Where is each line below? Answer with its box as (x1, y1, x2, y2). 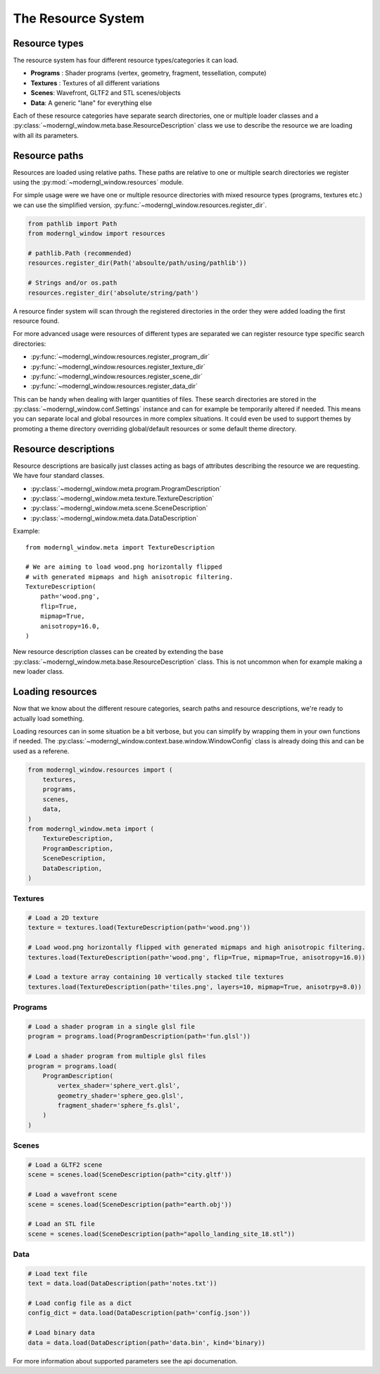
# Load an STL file (27, 1220, 95, 1228)
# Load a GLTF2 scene (27, 1161, 103, 1169)
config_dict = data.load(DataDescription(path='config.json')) (27, 1309, 251, 1317)
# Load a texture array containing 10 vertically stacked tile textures (27, 973, 284, 981)
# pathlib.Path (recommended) (27, 249, 132, 257)
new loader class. (13, 667, 65, 676)
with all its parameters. (13, 131, 79, 140)
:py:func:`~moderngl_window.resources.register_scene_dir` (30, 372, 203, 380)
